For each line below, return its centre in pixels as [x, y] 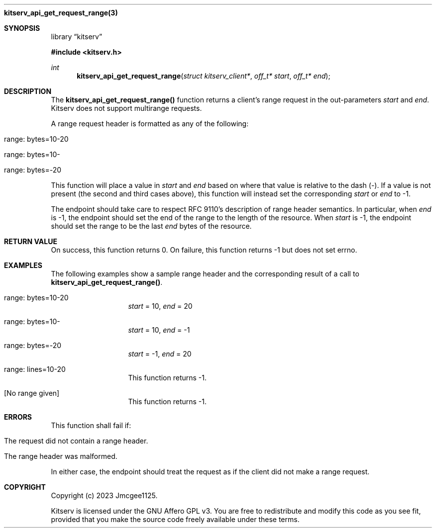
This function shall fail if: [91, 425]
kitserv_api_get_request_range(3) [61, 13]
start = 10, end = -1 [159, 330]
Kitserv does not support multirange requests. [126, 108]
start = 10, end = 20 [160, 306]
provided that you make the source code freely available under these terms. [175, 519]
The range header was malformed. [61, 456]
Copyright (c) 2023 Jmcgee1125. [104, 495]
